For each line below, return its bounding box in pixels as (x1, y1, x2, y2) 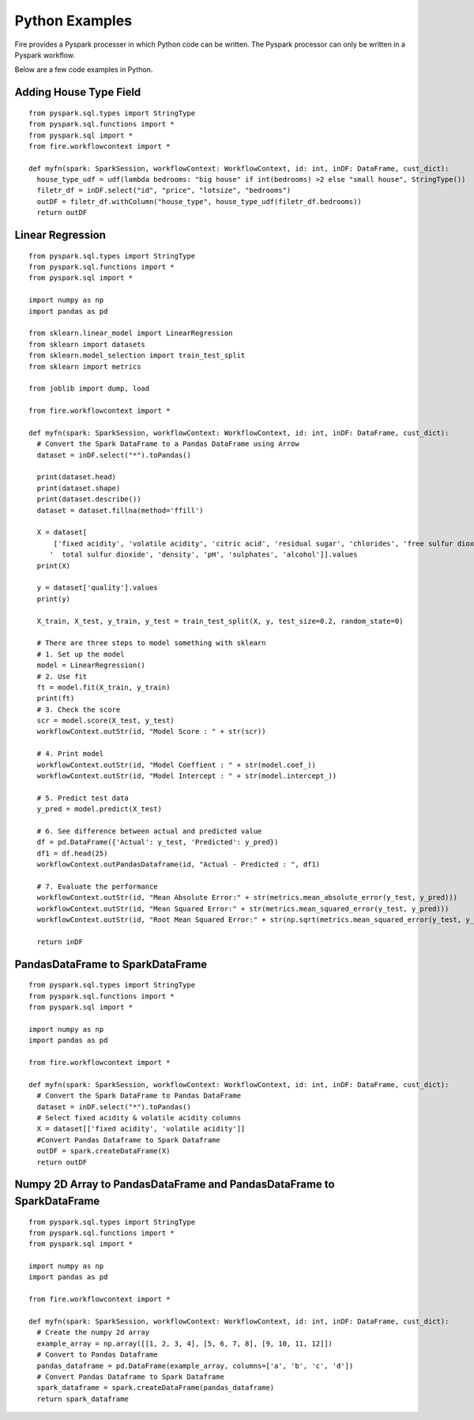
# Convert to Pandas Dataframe (36, 1350, 158, 1359)
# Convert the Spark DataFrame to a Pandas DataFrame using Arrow (36, 440, 299, 448)
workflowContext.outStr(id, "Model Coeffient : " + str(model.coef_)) (36, 760, 316, 769)
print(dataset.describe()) (36, 495, 141, 504)
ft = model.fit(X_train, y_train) (36, 682, 171, 692)
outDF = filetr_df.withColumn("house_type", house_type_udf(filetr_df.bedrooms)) (36, 197, 363, 206)
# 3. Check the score (36, 704, 121, 714)
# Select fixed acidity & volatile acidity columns (36, 1113, 241, 1122)
